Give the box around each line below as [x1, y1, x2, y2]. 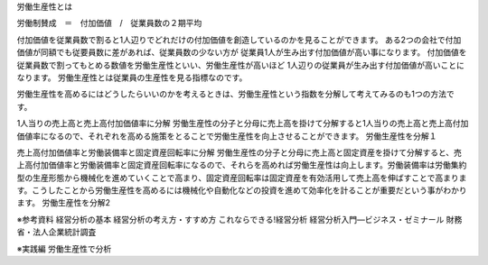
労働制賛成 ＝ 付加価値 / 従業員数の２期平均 [16, 18, 202, 29]
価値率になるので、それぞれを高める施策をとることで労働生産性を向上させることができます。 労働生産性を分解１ [16, 131, 437, 142]
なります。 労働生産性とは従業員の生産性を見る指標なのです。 [16, 72, 248, 83]
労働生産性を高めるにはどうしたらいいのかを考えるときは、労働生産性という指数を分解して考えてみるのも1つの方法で [16, 88, 455, 99]
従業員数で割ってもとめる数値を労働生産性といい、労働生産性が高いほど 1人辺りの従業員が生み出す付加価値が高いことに [16, 59, 465, 70]
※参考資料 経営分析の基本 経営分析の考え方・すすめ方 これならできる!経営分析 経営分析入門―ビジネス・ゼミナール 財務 [16, 214, 463, 224]
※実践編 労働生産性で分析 [16, 243, 112, 254]
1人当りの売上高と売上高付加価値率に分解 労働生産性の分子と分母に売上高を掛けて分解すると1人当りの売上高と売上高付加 [16, 118, 469, 129]
